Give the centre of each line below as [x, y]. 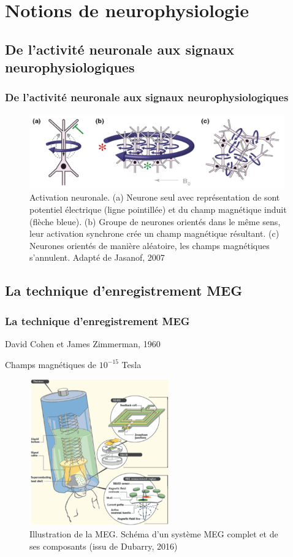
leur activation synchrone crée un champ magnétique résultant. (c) [154, 233]
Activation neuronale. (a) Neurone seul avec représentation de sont [155, 197]
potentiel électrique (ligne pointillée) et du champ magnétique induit [158, 209]
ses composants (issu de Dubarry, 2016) [104, 546]
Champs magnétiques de [51, 364]
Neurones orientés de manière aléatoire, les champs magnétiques [150, 245]
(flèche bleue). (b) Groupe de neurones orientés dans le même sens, [155, 221]
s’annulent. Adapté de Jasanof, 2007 [97, 257]
